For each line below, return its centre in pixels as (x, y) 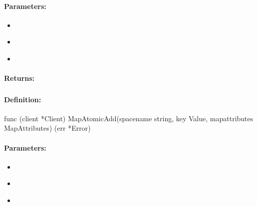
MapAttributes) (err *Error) (47, 128)
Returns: (19, 78)
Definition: (23, 99)
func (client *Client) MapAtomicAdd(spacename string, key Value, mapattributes (129, 118)
